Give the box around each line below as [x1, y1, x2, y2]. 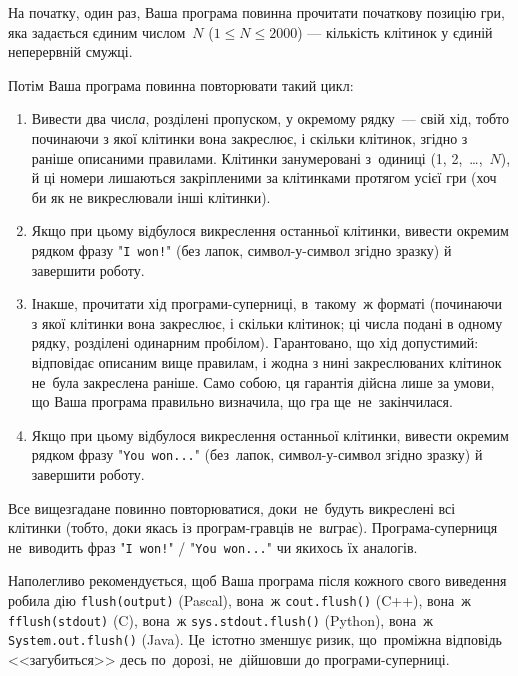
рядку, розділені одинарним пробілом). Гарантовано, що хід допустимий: [31, 332, 479, 353]
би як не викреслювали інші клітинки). [31, 186, 271, 207]
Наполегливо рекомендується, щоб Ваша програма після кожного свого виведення [8, 570, 507, 591]
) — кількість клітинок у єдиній [297, 21, 493, 42]
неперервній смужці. [8, 41, 133, 62]
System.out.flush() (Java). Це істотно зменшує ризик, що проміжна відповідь [8, 629, 502, 650]
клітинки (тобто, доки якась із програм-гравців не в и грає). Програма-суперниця [8, 517, 498, 538]
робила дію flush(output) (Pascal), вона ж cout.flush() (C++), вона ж [8, 590, 471, 611]
